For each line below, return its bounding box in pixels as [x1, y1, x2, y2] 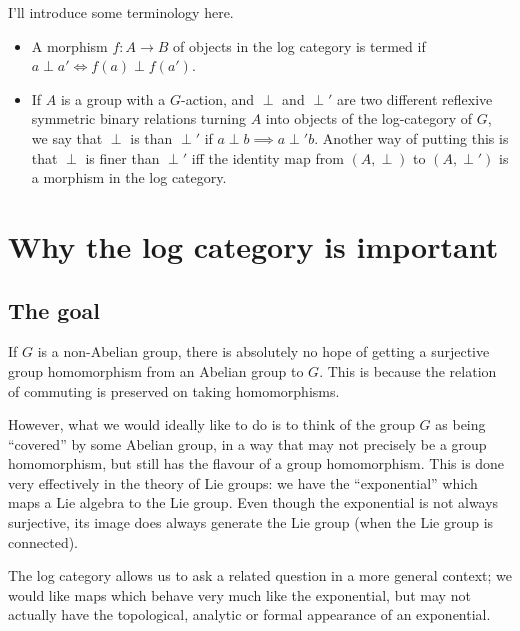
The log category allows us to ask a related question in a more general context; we [8, 565, 512, 586]
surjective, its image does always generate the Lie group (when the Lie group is [8, 512, 494, 533]
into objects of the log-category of [265, 108, 473, 129]
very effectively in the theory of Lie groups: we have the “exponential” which [8, 472, 478, 493]
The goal [8, 294, 100, 325]
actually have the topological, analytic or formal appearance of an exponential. [8, 604, 491, 625]
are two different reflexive [337, 88, 493, 109]
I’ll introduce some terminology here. [8, 2, 234, 22]
